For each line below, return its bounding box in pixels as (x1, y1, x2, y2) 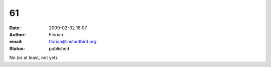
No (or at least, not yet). (9, 55, 59, 61)
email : (9, 39, 23, 45)
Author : (9, 31, 26, 37)
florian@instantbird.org (49, 39, 97, 45)
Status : (9, 45, 25, 52)
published (49, 45, 70, 52)
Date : (9, 25, 21, 31)
